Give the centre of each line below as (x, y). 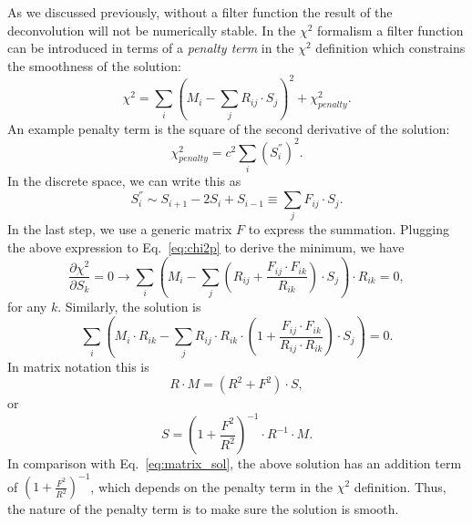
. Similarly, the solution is (129, 307)
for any (27, 307)
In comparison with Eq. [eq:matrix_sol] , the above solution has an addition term (235, 463)
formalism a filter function (390, 30)
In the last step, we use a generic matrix (120, 229)
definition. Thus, (400, 486)
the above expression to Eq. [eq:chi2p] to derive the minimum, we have (206, 247)
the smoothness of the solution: (94, 65)
